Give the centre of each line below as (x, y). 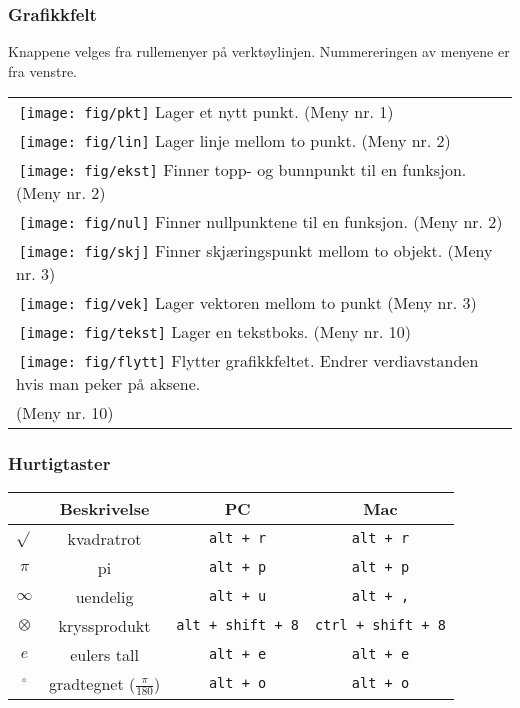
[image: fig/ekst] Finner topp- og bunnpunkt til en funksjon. (242, 170)
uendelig (104, 596)
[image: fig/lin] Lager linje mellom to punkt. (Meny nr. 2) (234, 141)
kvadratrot (104, 538)
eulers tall (104, 654)
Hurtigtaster (59, 463)
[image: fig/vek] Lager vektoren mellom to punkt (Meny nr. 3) (247, 303)
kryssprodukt (104, 625)
